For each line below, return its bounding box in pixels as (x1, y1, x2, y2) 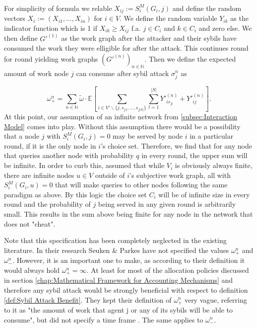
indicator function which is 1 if (4, 22, 97, 33)
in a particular (190, 131, 234, 141)
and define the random (172, 2, 242, 13)
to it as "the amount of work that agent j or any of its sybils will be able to (4, 304, 233, 315)
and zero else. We (198, 22, 252, 33)
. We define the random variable (120, 13, 217, 23)
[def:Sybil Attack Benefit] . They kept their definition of (4, 294, 172, 305)
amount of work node (4, 68, 69, 78)
